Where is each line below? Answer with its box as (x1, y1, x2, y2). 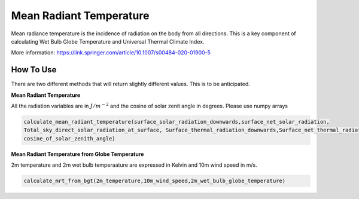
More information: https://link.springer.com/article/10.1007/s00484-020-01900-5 (11, 49, 211, 56)
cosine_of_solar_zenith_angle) (23, 135, 116, 142)
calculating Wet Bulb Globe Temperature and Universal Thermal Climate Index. (11, 38, 205, 45)
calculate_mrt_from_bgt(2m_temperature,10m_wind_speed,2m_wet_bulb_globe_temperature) (23, 177, 286, 185)
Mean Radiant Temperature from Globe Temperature (11, 150, 144, 158)
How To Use (11, 65, 57, 75)
